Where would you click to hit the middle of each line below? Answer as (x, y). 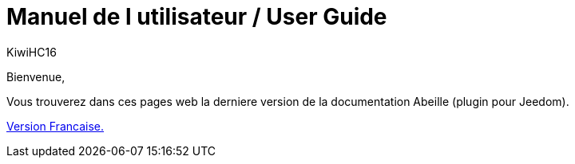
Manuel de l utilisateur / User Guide (197, 17)
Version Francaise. (55, 126)
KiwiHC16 (32, 52)
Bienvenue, (36, 76)
